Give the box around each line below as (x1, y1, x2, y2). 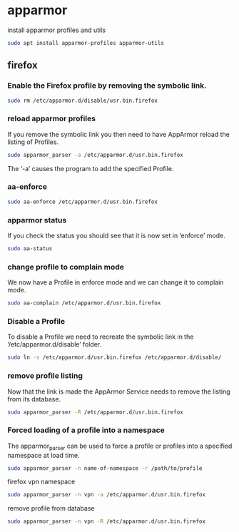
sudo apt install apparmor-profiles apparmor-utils (7, 39, 164, 46)
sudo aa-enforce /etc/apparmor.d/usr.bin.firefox (7, 198, 158, 205)
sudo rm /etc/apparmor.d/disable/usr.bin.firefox (7, 97, 158, 104)
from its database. (7, 394, 61, 403)
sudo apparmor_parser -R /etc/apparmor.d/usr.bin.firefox (7, 409, 183, 416)
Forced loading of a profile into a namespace (7, 425, 166, 435)
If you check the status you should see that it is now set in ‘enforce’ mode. (7, 231, 226, 240)
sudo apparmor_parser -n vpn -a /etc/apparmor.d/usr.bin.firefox (7, 491, 205, 498)
